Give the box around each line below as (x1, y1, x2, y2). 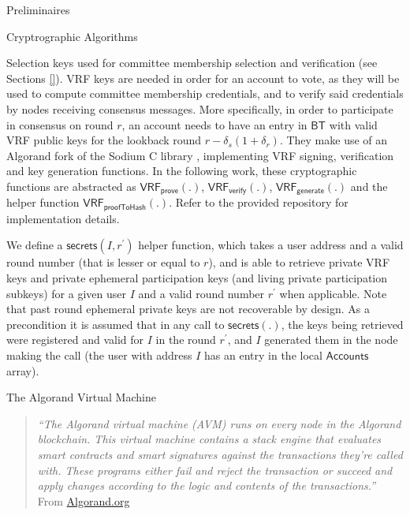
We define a (6, 237, 63, 253)
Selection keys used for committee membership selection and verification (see (6, 54, 378, 71)
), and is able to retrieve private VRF (208, 254, 390, 271)
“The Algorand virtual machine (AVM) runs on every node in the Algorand (37, 415, 401, 431)
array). (6, 362, 39, 379)
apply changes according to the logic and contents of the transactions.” (37, 477, 376, 494)
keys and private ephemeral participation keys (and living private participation (6, 270, 388, 286)
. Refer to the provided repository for (169, 194, 348, 211)
